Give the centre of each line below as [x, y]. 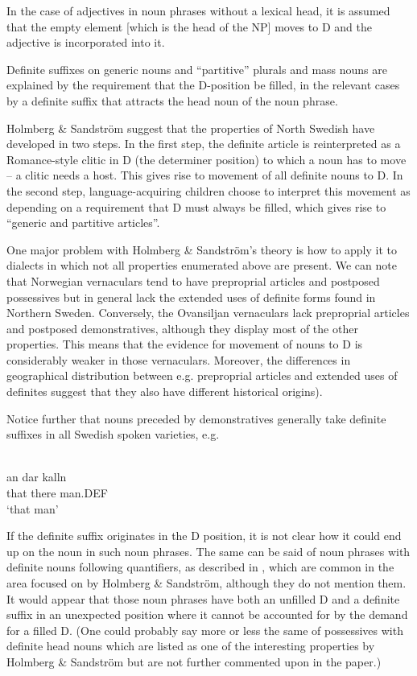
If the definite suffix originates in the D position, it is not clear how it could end [204, 536]
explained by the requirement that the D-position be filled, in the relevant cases [203, 85]
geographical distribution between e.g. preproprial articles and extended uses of [202, 375]
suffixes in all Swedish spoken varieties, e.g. [113, 434]
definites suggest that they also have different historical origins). [165, 392]
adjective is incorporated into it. [86, 42]
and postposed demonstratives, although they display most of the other [182, 328]
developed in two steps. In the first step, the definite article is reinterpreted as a [204, 144]
